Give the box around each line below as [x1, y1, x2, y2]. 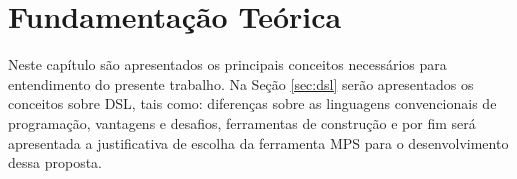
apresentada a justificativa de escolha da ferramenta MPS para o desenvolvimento [8, 132, 509, 153]
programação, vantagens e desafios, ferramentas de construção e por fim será [8, 112, 476, 133]
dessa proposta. [8, 152, 102, 173]
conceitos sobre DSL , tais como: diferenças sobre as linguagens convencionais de [8, 93, 497, 114]
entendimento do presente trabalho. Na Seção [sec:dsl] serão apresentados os [8, 73, 474, 94]
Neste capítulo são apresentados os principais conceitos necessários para [8, 54, 447, 75]
